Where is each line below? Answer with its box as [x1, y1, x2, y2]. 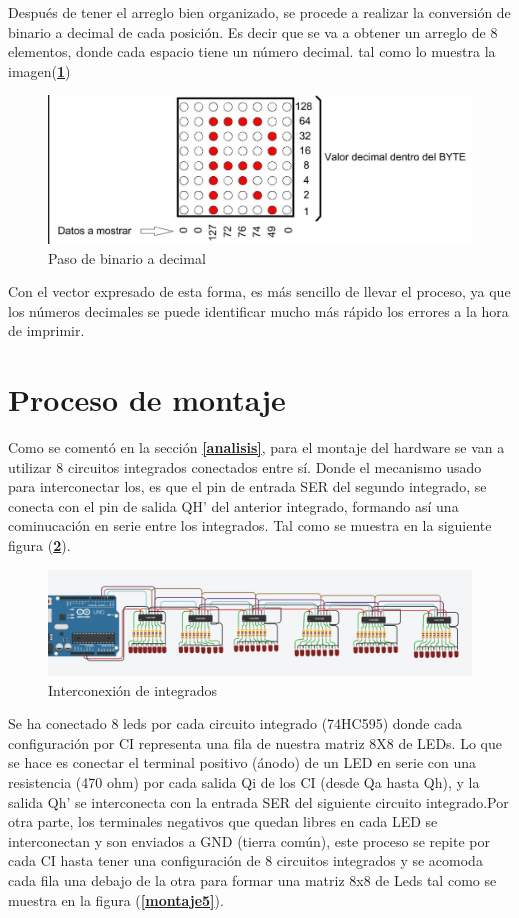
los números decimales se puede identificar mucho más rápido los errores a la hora [8, 300, 509, 321]
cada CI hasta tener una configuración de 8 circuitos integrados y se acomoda [8, 850, 483, 871]
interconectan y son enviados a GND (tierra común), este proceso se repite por [8, 830, 490, 851]
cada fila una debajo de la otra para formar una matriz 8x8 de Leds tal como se [8, 870, 497, 891]
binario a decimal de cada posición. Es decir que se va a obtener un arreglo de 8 [8, 21, 498, 42]
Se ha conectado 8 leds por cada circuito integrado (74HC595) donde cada [8, 713, 463, 734]
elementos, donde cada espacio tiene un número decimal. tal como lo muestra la [8, 41, 496, 62]
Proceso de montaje [8, 379, 286, 420]
